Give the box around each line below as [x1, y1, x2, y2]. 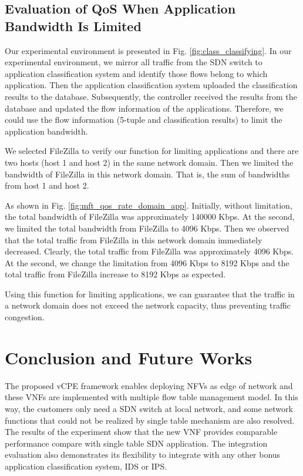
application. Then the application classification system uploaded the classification [5, 79, 298, 91]
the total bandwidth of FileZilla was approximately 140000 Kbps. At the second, [5, 210, 295, 223]
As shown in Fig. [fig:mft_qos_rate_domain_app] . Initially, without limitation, [5, 199, 292, 211]
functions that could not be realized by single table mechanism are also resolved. [5, 414, 295, 426]
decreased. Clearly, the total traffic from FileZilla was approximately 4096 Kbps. [5, 245, 294, 257]
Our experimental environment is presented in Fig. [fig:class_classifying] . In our [5, 44, 292, 56]
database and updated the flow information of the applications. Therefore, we [5, 102, 284, 114]
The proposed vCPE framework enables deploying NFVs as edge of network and [5, 379, 293, 391]
